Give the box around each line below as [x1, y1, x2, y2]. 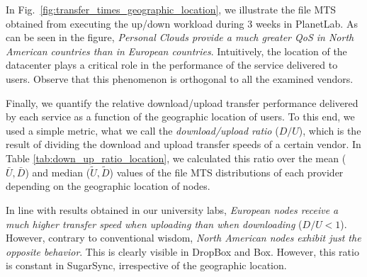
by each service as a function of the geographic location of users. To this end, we [6, 109, 355, 124]
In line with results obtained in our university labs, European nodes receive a [6, 202, 339, 217]
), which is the [298, 123, 361, 137]
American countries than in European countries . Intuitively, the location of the [6, 43, 347, 58]
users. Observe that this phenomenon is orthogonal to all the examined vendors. [6, 71, 354, 86]
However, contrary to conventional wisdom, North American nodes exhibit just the [6, 230, 361, 245]
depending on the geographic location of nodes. [6, 179, 210, 193]
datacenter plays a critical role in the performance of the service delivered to [6, 57, 338, 72]
